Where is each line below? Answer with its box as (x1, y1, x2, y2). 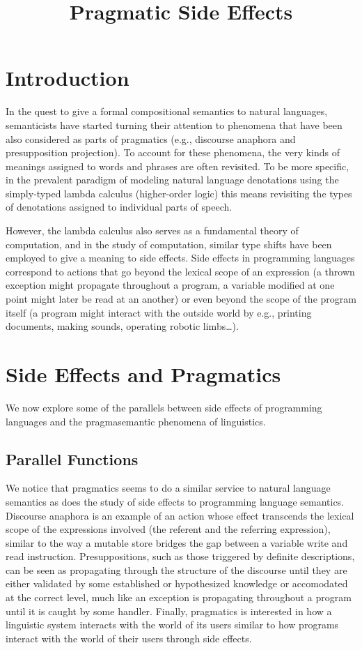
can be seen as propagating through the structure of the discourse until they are (6, 562, 347, 577)
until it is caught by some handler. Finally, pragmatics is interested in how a (6, 603, 332, 618)
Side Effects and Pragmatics (6, 360, 281, 388)
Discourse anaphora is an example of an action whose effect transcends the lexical (6, 508, 354, 522)
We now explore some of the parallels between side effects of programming (6, 400, 322, 414)
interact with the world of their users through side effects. (6, 630, 252, 645)
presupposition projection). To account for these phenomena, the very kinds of (6, 145, 340, 160)
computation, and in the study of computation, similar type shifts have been (6, 236, 332, 251)
